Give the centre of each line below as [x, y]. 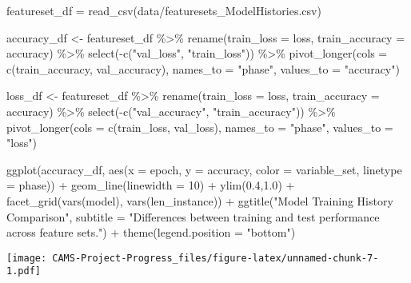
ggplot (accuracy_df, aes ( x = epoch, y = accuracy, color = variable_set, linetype [204, 169]
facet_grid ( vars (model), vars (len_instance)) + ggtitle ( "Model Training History [200, 200]
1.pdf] [24, 271]
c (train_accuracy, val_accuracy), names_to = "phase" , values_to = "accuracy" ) [203, 68]
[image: [27, 258]
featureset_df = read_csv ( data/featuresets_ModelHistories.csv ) [164, 10]
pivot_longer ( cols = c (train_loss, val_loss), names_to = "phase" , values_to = [200, 127]
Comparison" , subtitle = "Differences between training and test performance [193, 216]
